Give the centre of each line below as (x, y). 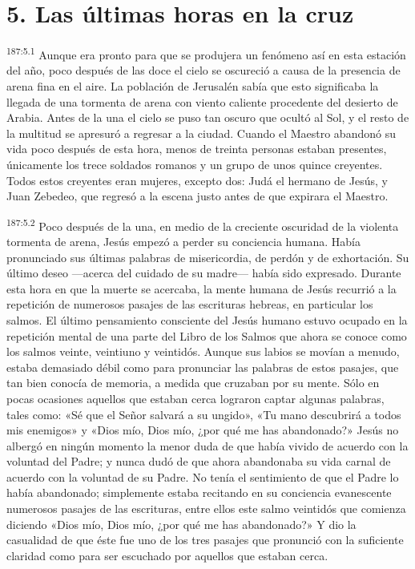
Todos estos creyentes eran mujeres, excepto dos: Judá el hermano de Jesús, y (197, 180)
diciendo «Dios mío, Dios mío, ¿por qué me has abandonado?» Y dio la (181, 524)
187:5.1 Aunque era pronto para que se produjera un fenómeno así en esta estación (206, 53)
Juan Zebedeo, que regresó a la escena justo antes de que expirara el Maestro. (197, 196)
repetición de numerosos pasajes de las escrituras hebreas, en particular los (190, 304)
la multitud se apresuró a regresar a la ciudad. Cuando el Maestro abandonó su (201, 133)
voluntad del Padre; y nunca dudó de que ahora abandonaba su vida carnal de (199, 461)
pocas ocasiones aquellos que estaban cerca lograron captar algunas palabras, (195, 398)
